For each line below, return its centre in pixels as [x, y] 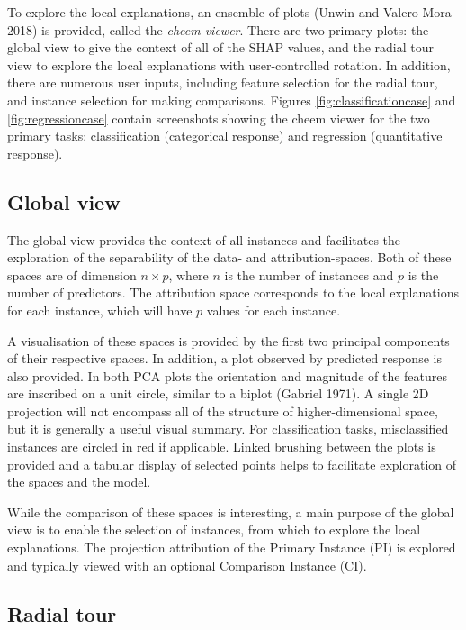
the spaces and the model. [79, 482]
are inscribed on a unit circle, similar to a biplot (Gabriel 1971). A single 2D [218, 393]
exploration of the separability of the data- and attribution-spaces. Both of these [229, 257]
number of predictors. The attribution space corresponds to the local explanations [233, 292]
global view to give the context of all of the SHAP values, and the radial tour [221, 47]
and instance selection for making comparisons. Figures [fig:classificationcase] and [232, 100]
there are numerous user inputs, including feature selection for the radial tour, [223, 82]
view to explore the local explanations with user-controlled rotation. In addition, [229, 64]
